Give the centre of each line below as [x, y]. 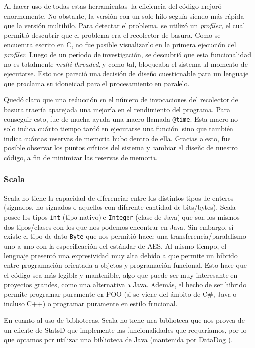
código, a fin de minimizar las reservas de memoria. [81, 157]
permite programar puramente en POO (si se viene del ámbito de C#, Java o [120, 294]
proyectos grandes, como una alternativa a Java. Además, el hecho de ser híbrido [125, 284]
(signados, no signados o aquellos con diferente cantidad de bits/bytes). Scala [120, 207]
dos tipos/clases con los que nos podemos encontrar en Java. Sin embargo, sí [119, 226]
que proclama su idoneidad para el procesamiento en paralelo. [97, 83]
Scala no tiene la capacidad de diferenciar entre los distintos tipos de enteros [119, 197]
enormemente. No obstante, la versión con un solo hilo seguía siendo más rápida [124, 15]
